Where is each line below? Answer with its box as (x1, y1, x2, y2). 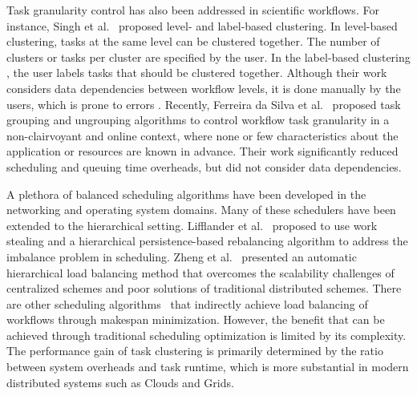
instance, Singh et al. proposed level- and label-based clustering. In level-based (6, 17, 398, 34)
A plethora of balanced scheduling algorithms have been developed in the (6, 185, 366, 202)
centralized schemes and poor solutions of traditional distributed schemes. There (6, 280, 402, 297)
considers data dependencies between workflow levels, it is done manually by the (6, 79, 401, 96)
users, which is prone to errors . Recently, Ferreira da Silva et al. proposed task (6, 95, 401, 112)
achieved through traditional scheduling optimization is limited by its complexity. (6, 326, 407, 343)
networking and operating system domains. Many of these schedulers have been (6, 201, 396, 218)
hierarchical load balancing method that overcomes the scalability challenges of (6, 264, 395, 281)
